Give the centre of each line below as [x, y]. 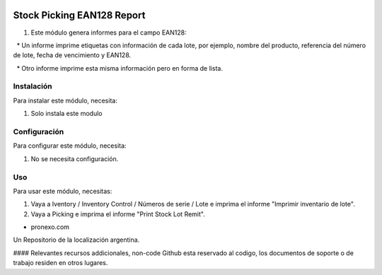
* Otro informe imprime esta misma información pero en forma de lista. [120, 68]
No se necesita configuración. [75, 158]
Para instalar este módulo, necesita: [65, 100]
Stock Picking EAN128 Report [79, 15]
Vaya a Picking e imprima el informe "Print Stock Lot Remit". [118, 214]
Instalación [33, 86]
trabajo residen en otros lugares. [60, 263]
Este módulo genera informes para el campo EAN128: [109, 33]
